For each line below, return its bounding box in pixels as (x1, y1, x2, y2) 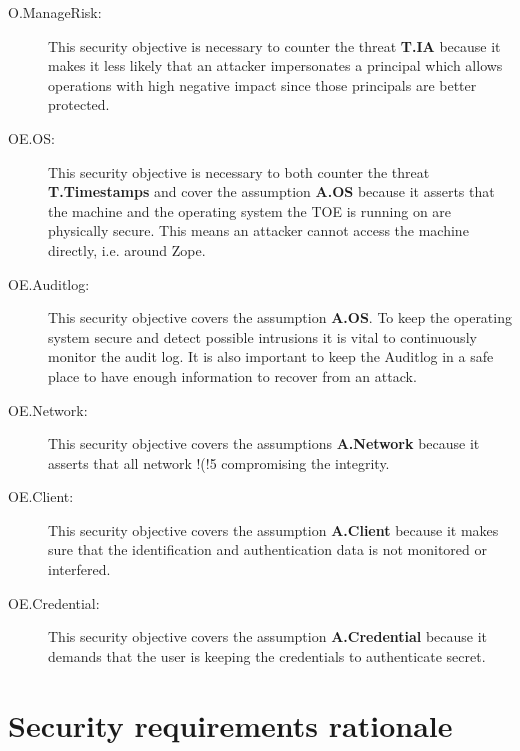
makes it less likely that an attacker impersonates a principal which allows (48, 55, 503, 76)
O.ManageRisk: (8, 2, 102, 22)
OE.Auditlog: (8, 273, 90, 294)
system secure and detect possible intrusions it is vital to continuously (48, 326, 477, 347)
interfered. (48, 559, 111, 580)
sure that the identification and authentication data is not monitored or (48, 539, 487, 560)
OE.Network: (8, 399, 88, 420)
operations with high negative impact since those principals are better (48, 74, 477, 95)
